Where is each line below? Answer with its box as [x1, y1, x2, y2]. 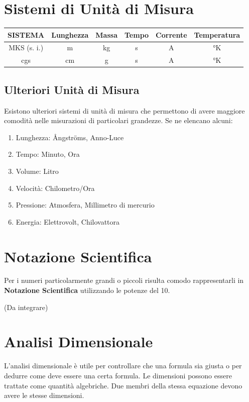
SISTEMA [8, 29, 45, 40]
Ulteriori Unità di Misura [4, 81, 140, 97]
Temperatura [194, 29, 240, 40]
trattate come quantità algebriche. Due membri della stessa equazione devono [4, 380, 242, 390]
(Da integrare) [4, 301, 48, 312]
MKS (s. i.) [9, 42, 44, 53]
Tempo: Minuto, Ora [16, 149, 80, 159]
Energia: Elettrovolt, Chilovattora [16, 216, 120, 227]
